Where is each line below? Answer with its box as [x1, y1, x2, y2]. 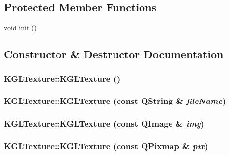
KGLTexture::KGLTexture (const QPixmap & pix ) [4, 140, 208, 152]
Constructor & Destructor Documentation [4, 47, 224, 62]
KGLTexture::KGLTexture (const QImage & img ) [4, 117, 204, 129]
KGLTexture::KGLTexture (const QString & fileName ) [4, 95, 226, 107]
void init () [4, 23, 37, 33]
